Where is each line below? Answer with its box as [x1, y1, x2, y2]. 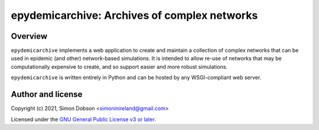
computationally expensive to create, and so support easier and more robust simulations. [11, 63, 227, 70]
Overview [11, 31, 48, 41]
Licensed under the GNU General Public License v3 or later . [11, 115, 157, 123]
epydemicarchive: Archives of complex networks [11, 9, 258, 22]
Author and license [11, 89, 83, 99]
